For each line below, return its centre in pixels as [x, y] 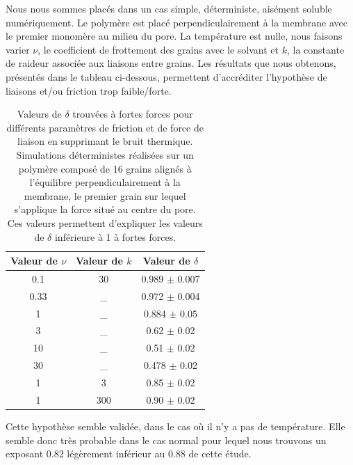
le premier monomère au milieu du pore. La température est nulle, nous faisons [174, 36]
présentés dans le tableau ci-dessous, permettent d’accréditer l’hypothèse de [166, 76]
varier [18, 49]
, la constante [315, 49]
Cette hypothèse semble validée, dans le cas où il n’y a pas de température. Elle [175, 426]
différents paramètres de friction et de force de [105, 127]
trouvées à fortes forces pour [133, 114]
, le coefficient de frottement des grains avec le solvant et [158, 49]
